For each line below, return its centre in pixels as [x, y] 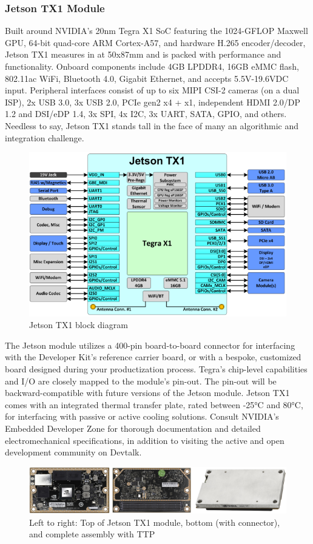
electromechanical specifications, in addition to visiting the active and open [145, 440]
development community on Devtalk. [73, 452]
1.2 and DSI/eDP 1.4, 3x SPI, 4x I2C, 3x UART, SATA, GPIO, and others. [146, 114]
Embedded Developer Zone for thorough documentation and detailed [133, 428]
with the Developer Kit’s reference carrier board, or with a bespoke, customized [153, 357]
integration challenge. [45, 137]
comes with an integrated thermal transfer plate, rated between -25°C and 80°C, [154, 404]
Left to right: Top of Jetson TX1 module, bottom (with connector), [155, 522]
